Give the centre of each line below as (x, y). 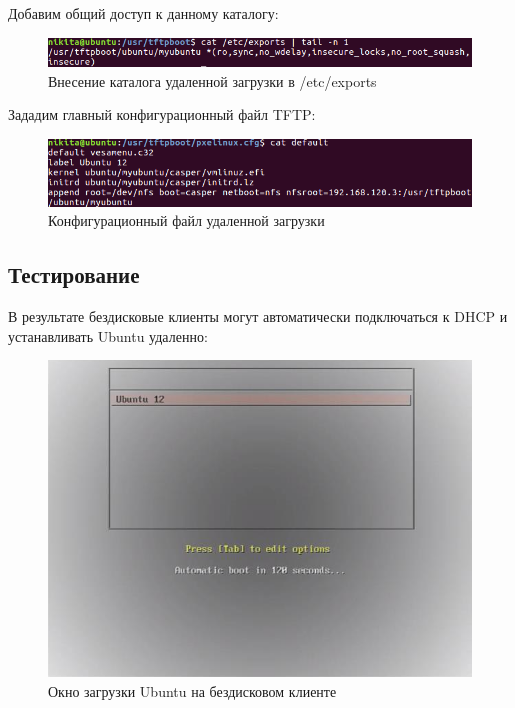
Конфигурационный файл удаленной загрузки (186, 220)
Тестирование (74, 274)
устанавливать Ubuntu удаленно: (108, 335)
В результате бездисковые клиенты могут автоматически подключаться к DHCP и (258, 316)
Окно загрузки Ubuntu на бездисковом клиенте (192, 690)
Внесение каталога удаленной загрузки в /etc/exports (212, 80)
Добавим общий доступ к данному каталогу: (143, 13)
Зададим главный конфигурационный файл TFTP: (162, 114)
